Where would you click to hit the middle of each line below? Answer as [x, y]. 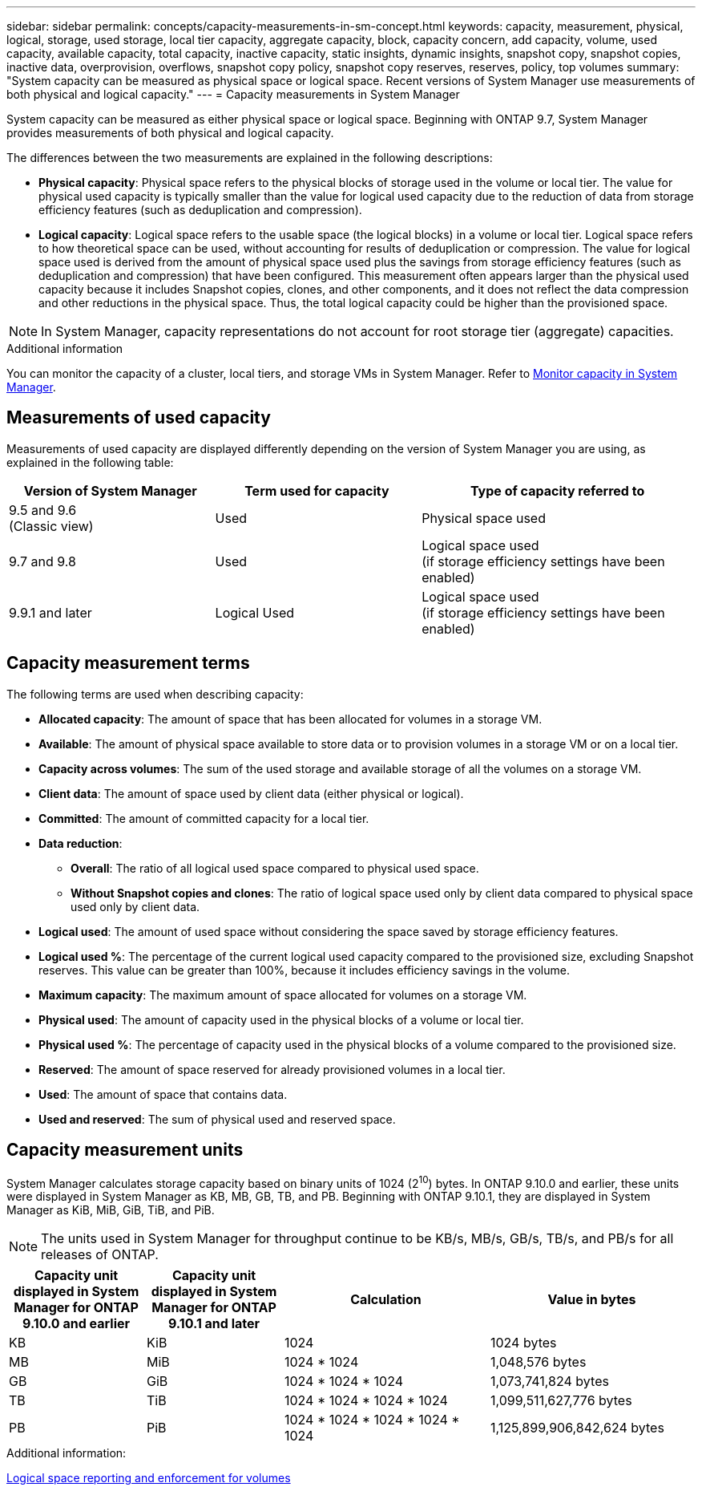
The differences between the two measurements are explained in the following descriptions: [250, 158]
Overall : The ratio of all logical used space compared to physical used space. [275, 868]
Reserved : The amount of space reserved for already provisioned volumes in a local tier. [272, 1069]
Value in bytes [592, 1300]
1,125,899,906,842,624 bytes [577, 1428]
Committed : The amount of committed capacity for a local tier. [204, 818]
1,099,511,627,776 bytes [561, 1401]
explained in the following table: [90, 462]
